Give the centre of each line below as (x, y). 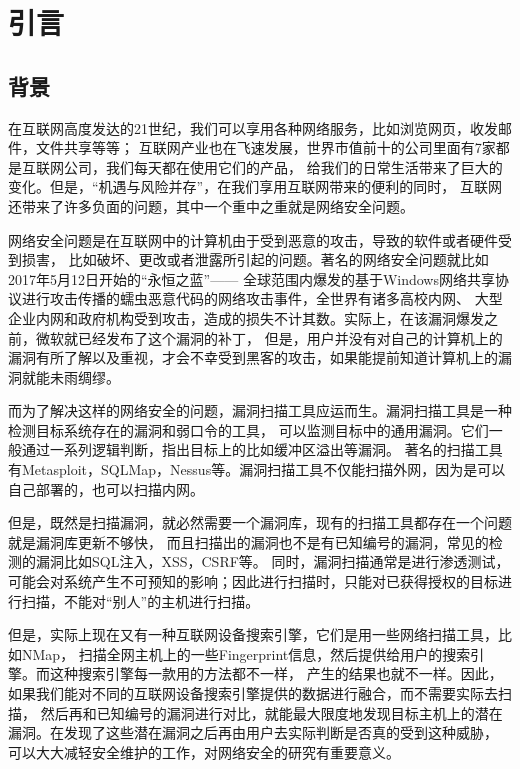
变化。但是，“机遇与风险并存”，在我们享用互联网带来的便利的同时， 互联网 (255, 186)
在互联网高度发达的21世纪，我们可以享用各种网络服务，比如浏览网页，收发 (253, 127)
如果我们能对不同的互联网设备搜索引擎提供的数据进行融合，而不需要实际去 (253, 693)
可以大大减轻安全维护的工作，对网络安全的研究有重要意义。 (204, 751)
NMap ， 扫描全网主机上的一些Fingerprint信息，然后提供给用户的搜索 (246, 653)
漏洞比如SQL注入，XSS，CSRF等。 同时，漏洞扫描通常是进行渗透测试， (272, 561)
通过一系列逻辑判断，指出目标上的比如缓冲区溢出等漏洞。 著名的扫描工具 (262, 449)
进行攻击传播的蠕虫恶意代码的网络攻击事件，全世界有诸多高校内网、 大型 (262, 298)
